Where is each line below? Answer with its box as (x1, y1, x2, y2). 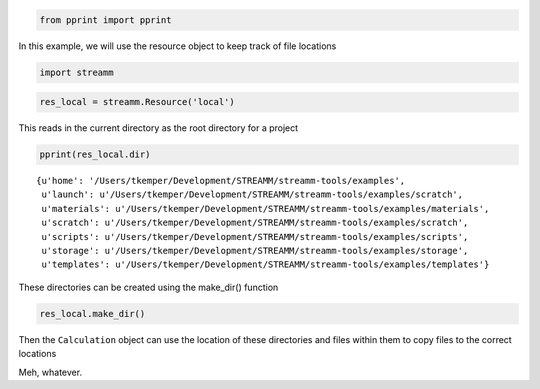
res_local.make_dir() (39, 308, 146, 319)
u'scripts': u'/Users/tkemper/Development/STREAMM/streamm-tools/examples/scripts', (41, 231, 469, 242)
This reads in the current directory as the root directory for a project (18, 122, 299, 134)
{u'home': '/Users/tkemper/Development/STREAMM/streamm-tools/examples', (36, 175, 406, 187)
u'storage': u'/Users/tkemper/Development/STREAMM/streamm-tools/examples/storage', (41, 245, 469, 257)
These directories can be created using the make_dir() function (18, 281, 279, 293)
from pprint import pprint (39, 14, 172, 25)
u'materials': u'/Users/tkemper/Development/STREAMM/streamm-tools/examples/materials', (41, 203, 490, 214)
